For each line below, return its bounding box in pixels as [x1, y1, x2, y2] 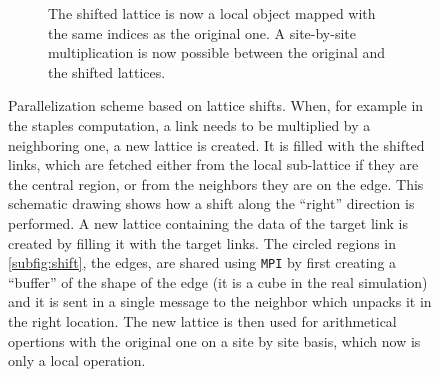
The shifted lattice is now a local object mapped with [48, 3, 376, 23]
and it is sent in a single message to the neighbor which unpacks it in [8, 291, 432, 312]
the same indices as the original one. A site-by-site [48, 22, 356, 43]
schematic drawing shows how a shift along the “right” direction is [8, 193, 415, 214]
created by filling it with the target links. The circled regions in [8, 232, 397, 253]
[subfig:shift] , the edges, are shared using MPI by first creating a [8, 252, 397, 273]
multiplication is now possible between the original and [48, 42, 386, 63]
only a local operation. [8, 350, 146, 371]
